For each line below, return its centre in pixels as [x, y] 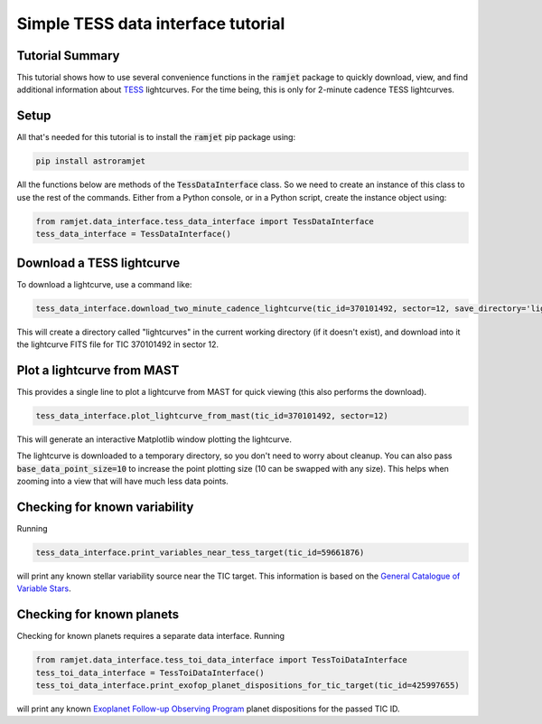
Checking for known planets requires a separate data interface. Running [150, 636]
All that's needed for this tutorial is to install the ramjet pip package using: [156, 137]
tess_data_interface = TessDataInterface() [134, 234]
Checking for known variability [105, 507]
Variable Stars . [44, 588]
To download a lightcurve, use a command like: [104, 284]
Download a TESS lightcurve [98, 263]
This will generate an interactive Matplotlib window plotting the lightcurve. [154, 439]
